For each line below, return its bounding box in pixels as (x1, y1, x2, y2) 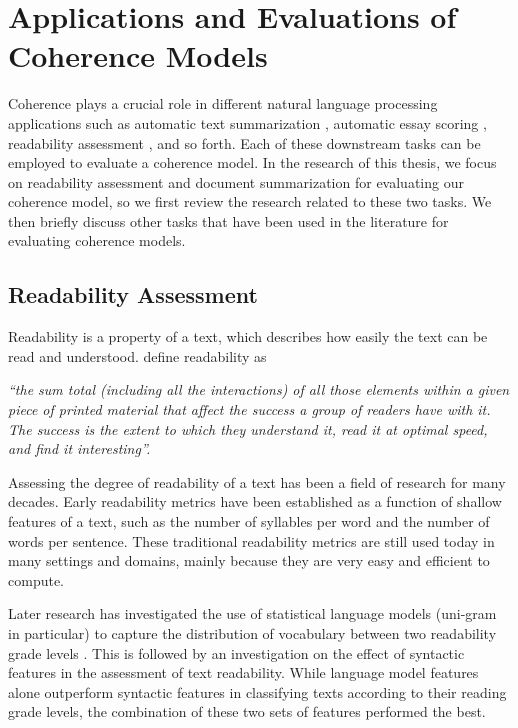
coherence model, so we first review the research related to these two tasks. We (8, 191, 492, 212)
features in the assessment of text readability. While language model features (8, 662, 479, 683)
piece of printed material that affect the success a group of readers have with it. (8, 399, 491, 420)
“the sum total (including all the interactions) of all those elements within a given (8, 379, 510, 400)
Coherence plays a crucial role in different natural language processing (8, 93, 438, 114)
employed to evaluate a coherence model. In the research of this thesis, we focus (8, 152, 497, 173)
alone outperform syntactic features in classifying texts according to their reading (8, 681, 507, 702)
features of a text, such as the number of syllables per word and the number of (8, 511, 490, 532)
